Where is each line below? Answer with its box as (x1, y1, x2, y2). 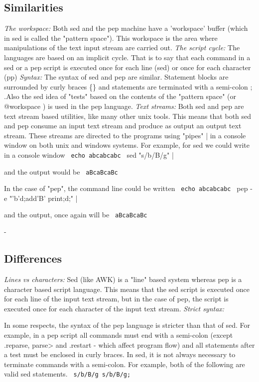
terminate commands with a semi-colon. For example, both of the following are (4, 359, 245, 369)
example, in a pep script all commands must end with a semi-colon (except (4, 329, 233, 340)
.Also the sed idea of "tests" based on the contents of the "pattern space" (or (4, 91, 237, 101)
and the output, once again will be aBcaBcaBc (4, 209, 147, 220)
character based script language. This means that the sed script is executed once (4, 284, 250, 294)
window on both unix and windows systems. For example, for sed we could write (4, 140, 250, 150)
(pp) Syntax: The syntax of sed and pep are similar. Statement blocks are (4, 72, 229, 82)
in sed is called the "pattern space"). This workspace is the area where (4, 32, 218, 43)
